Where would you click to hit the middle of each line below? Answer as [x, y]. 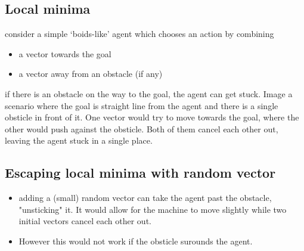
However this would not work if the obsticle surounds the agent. [136, 241]
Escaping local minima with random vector [140, 173]
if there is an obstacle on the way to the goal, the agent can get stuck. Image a [149, 93]
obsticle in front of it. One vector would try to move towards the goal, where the [152, 117]
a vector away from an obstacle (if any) [91, 74]
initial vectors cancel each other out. [85, 221]
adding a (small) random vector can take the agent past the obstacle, [145, 198]
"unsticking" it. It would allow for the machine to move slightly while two [153, 209]
